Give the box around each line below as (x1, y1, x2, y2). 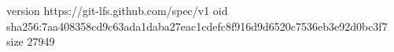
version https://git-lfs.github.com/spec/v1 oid (6, 2, 228, 18)
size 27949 (6, 33, 55, 50)
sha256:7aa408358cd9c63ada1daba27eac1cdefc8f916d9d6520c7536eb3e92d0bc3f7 (6, 17, 388, 34)
